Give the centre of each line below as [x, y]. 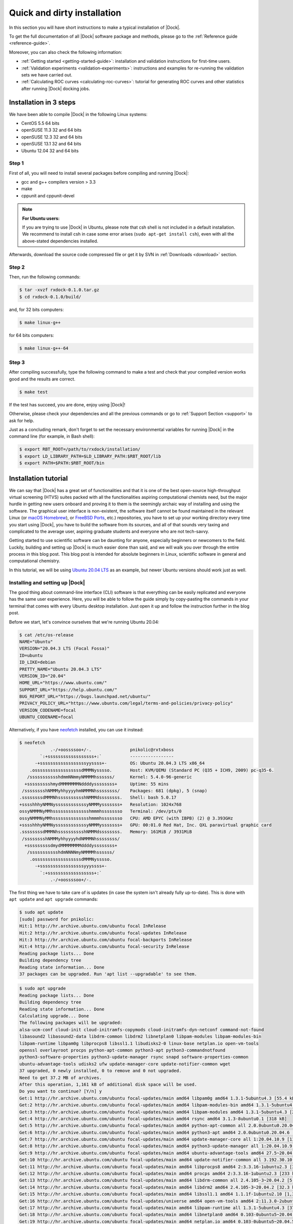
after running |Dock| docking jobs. [56, 89]
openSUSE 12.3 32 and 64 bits [52, 137]
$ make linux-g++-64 [44, 348]
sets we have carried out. [47, 75]
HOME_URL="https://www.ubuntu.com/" [63, 683]
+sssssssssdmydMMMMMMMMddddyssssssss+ [71, 846]
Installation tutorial [38, 479]
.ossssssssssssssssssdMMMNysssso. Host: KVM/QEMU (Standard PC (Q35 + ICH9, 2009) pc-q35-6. [152, 770]
